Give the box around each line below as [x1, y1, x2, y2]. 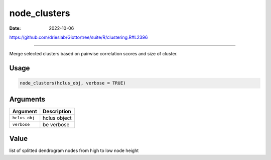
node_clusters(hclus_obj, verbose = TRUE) [20, 81, 126, 86]
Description [43, 108, 71, 115]
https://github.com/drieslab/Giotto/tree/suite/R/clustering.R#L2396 [9, 34, 148, 40]
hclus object [43, 114, 72, 121]
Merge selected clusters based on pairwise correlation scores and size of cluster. [9, 51, 178, 57]
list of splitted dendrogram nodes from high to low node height [9, 147, 139, 153]
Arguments [9, 95, 46, 103]
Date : [9, 25, 21, 31]
